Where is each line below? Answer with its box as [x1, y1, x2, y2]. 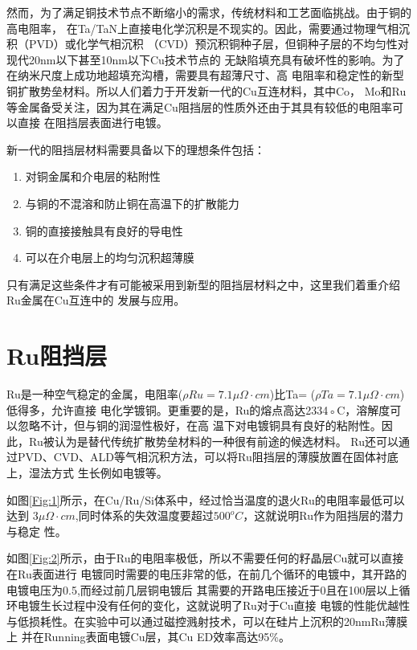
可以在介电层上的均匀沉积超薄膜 [25, 249, 194, 266]
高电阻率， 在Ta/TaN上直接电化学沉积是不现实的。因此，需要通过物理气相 [6, 19, 399, 36]
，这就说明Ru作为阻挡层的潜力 [243, 507, 404, 524]
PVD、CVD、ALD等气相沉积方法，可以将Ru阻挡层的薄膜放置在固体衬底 [17, 448, 399, 465]
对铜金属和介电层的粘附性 [25, 168, 161, 185]
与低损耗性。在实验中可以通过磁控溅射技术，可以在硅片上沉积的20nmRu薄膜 [6, 612, 408, 629]
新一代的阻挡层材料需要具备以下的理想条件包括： [6, 141, 265, 157]
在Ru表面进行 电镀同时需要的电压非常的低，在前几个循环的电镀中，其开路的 [6, 565, 407, 582]
